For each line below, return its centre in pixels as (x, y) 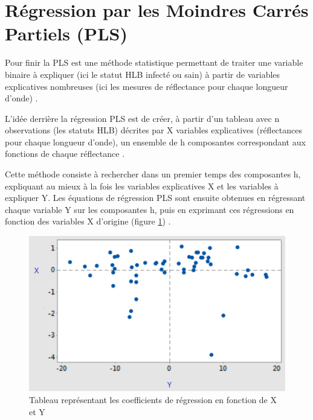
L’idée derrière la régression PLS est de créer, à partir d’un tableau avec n (142, 118)
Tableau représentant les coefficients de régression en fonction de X (153, 400)
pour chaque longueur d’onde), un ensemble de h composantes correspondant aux (155, 142)
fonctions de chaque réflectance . (65, 154)
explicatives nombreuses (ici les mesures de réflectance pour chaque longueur (147, 86)
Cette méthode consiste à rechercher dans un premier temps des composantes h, (153, 174)
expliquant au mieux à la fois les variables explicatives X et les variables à (142, 186)
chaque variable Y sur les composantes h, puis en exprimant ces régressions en (150, 209)
